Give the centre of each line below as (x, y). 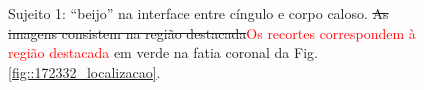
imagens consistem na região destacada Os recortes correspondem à (212, 32)
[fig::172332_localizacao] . (84, 71)
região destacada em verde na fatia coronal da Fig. (163, 52)
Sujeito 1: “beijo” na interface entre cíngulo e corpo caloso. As (198, 13)
